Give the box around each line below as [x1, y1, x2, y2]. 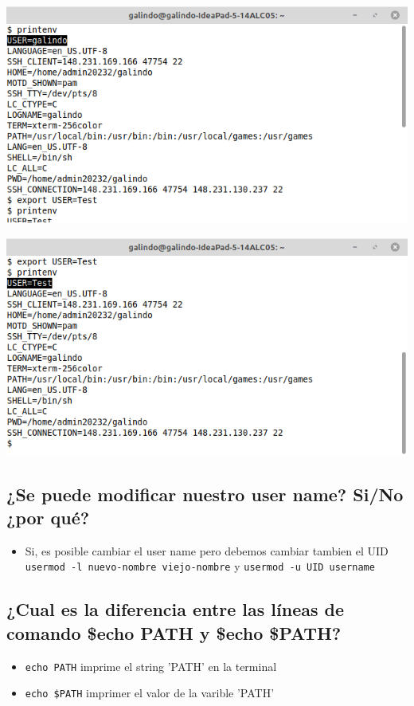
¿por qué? [6, 504, 90, 529]
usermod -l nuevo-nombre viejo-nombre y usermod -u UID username [25, 558, 375, 575]
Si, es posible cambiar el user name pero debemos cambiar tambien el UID [25, 542, 389, 559]
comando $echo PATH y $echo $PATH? [6, 620, 342, 645]
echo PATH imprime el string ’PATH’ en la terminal [25, 657, 277, 674]
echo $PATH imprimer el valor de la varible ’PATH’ [25, 684, 275, 701]
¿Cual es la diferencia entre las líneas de [6, 597, 345, 622]
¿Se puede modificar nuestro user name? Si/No [6, 481, 404, 506]
